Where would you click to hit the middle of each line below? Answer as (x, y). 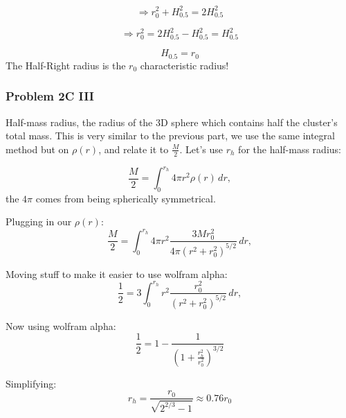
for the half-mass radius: (290, 149)
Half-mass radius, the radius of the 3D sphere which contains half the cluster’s (172, 122)
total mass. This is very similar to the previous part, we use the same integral (170, 136)
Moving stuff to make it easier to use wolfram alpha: (117, 273)
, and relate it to (134, 149)
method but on (37, 149)
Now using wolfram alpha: (61, 325)
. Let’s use (201, 149)
